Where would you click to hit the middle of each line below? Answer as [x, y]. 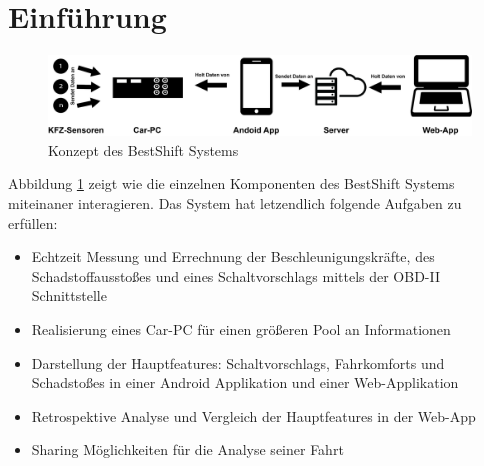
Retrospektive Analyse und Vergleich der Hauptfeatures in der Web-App [253, 415]
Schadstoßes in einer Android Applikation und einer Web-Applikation [245, 382]
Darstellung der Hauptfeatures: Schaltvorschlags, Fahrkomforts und [238, 362]
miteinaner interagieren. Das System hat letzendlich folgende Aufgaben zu [235, 203]
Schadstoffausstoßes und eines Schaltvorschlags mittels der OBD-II [236, 275]
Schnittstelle [69, 295]
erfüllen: [33, 222]
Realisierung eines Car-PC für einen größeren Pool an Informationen [241, 329]
